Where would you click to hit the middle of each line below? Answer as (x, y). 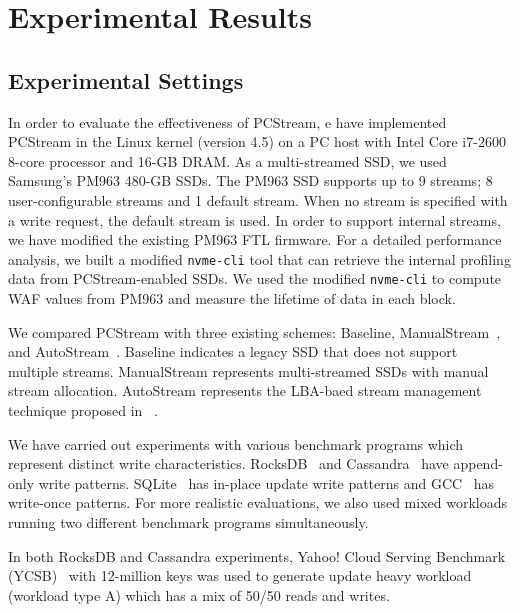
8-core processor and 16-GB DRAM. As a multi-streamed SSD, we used (227, 160)
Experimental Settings (126, 79)
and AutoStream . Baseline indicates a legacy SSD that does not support (233, 351)
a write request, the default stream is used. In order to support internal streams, (254, 219)
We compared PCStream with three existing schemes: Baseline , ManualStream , (254, 331)
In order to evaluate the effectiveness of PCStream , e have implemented (227, 121)
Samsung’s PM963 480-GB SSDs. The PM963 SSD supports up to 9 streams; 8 (250, 180)
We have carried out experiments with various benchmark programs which (236, 443)
